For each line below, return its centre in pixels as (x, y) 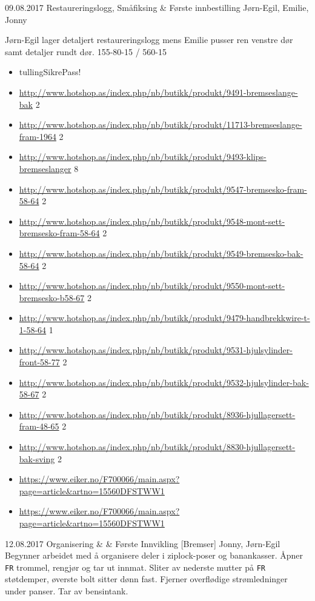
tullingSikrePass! (50, 72)
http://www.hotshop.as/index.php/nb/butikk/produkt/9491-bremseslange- (158, 92)
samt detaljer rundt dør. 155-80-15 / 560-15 (86, 51)
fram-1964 (38, 136)
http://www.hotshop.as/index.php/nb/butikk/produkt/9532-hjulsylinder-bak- (164, 382)
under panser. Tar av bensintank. (67, 591)
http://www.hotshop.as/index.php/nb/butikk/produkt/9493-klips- (143, 157)
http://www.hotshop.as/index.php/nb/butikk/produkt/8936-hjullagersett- (157, 414)
